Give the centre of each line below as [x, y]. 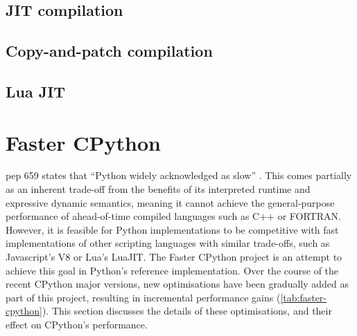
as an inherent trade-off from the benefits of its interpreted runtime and [158, 189]
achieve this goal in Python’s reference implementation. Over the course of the [172, 270]
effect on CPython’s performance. [77, 324]
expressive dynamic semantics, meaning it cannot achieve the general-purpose [170, 202]
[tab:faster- [304, 297]
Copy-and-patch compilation [109, 51]
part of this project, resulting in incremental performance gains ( [143, 297]
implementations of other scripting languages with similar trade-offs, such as [168, 243]
